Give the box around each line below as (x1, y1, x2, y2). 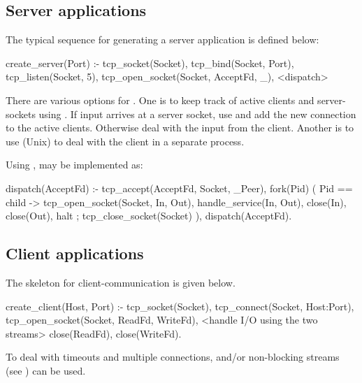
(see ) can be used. (6, 363, 86, 377)
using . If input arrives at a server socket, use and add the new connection (38, 106, 356, 121)
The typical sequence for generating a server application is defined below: (6, 32, 319, 47)
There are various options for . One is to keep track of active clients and (6, 92, 314, 107)
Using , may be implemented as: (6, 157, 143, 172)
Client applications (6, 243, 144, 264)
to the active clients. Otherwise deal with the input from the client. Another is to (6, 120, 354, 135)
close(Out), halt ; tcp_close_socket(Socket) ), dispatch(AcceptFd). (6, 208, 292, 223)
